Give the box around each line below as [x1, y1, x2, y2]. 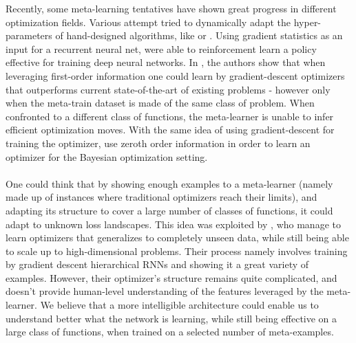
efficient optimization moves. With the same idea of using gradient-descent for [6, 122, 335, 137]
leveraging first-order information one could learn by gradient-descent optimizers [6, 68, 345, 82]
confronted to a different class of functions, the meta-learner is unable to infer [6, 109, 334, 123]
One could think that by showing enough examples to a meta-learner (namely [6, 176, 333, 190]
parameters [6, 28, 52, 43]
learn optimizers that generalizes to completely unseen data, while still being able [6, 230, 349, 245]
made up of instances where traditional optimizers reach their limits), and [6, 190, 317, 204]
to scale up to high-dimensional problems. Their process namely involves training [6, 243, 348, 258]
